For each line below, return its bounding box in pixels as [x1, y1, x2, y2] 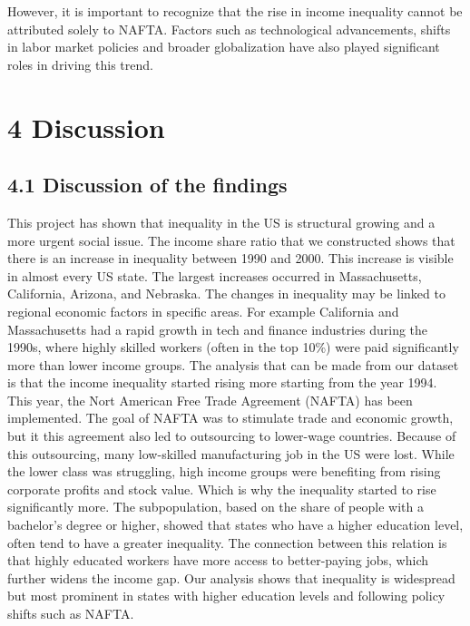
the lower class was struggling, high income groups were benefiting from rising [7, 462, 441, 481]
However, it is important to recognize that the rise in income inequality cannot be [7, 2, 463, 20]
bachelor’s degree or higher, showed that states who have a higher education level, [7, 515, 464, 534]
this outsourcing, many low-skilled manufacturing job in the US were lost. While [7, 444, 455, 463]
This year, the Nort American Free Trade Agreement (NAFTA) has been [7, 390, 413, 409]
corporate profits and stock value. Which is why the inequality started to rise [7, 479, 436, 498]
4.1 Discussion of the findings [7, 171, 288, 199]
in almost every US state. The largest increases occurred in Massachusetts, [7, 266, 422, 285]
